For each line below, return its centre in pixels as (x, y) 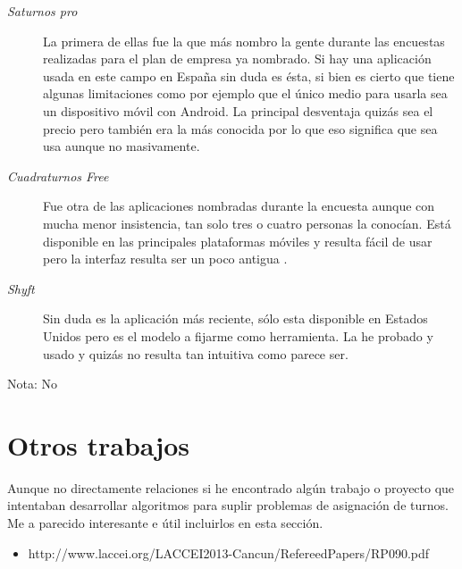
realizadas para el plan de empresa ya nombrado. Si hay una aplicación (237, 59)
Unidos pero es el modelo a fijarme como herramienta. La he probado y (238, 335)
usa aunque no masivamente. (122, 146)
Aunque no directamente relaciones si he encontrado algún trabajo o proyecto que (231, 487)
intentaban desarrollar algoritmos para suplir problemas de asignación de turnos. (228, 505)
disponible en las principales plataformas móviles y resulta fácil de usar (238, 241)
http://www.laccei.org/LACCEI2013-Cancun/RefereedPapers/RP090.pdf (229, 552)
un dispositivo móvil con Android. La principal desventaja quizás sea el (238, 110)
